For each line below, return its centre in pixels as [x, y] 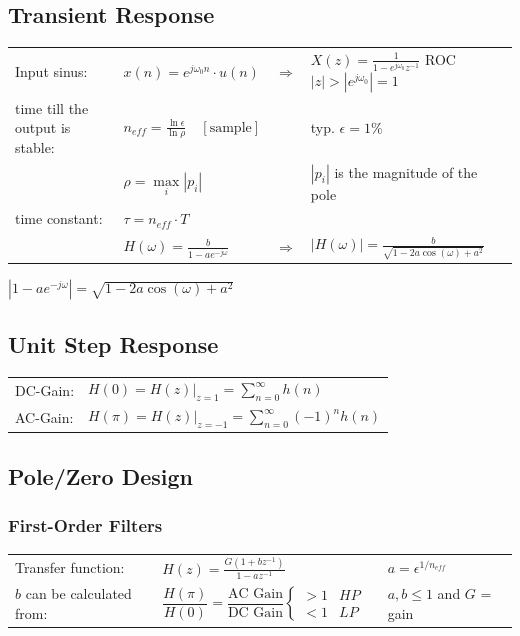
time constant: [59, 218]
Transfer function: [70, 566]
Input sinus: [51, 70]
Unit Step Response [113, 343]
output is [43, 127]
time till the [52, 107]
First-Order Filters [85, 525]
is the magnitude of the [406, 171]
